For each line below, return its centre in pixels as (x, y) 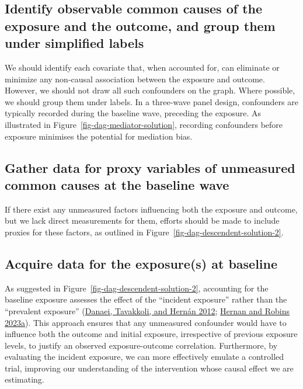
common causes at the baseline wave (117, 184)
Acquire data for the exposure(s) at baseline (141, 263)
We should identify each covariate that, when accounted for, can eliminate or (142, 67)
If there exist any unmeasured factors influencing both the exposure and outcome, (151, 209)
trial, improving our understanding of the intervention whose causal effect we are (149, 368)
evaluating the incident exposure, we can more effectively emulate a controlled (144, 357)
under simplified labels (74, 43)
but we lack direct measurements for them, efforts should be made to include (142, 220)
